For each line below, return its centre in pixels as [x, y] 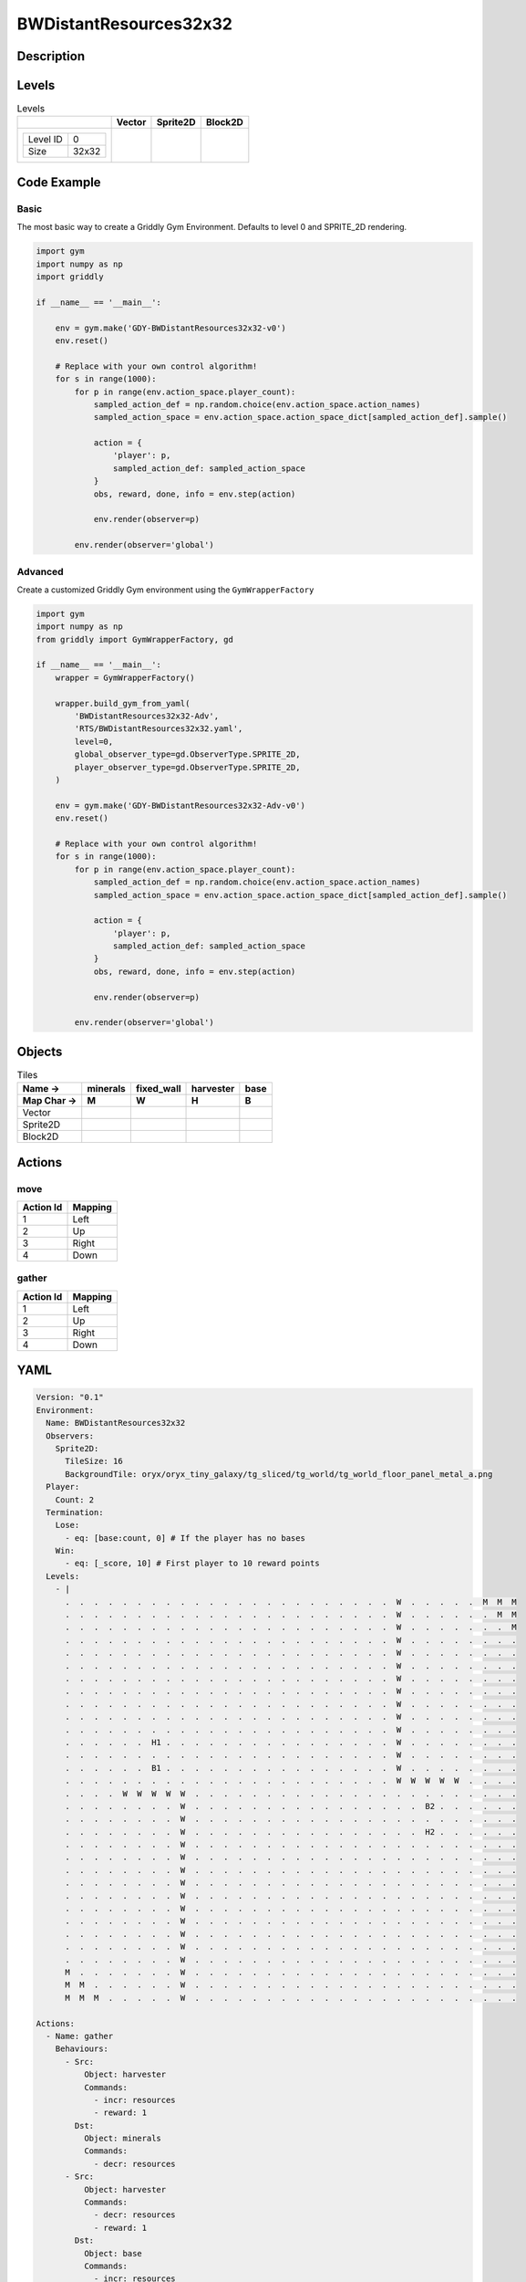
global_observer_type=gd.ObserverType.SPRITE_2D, [187, 754]
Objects [40, 1051]
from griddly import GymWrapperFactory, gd [135, 639]
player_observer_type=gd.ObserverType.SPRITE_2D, [187, 767]
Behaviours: [82, 2049]
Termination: [75, 1512]
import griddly [70, 277]
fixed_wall [158, 1089]
